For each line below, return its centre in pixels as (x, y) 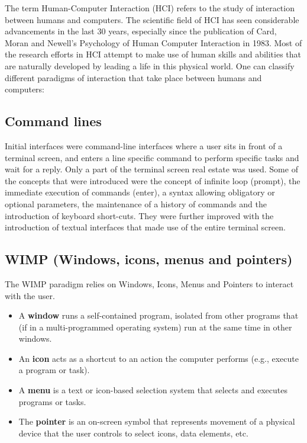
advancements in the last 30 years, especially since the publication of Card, (141, 31)
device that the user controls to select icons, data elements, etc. (133, 433)
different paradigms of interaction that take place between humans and (133, 77)
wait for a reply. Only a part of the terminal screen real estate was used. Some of (151, 169)
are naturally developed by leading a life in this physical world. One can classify (150, 65)
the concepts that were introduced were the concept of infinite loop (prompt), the (153, 180)
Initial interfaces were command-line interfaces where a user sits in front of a (144, 145)
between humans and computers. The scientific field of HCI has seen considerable (152, 19)
